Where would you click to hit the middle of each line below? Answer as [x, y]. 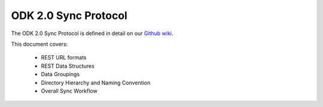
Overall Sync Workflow [69, 91]
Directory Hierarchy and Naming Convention [96, 83]
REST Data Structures [68, 66]
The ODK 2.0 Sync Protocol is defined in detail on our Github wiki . [92, 33]
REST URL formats [64, 58]
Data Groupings [60, 74]
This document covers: [39, 44]
